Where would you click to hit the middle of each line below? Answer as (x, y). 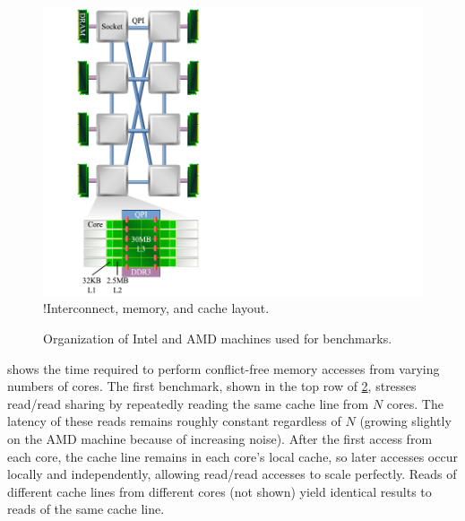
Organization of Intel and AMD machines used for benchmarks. (218, 338)
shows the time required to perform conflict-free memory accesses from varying (224, 368)
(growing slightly (405, 421)
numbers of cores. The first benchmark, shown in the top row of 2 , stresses (212, 386)
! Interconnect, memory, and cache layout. (156, 308)
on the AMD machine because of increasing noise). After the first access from (220, 438)
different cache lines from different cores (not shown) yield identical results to (220, 491)
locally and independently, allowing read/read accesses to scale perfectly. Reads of (232, 474)
